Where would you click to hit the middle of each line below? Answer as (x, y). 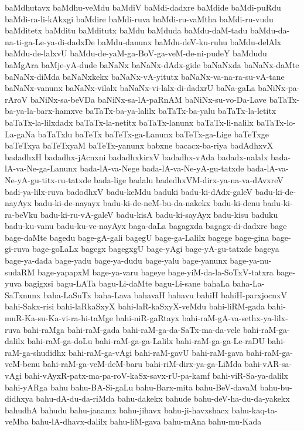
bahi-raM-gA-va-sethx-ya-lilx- (235, 318)
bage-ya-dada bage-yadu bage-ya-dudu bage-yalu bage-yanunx (116, 260)
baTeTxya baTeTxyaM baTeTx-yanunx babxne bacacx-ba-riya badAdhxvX (139, 145)
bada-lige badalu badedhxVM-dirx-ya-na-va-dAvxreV (189, 179)
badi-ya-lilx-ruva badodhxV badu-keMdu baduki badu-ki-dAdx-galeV (129, 191)
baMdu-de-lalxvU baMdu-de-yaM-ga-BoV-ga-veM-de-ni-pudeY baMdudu (136, 53)
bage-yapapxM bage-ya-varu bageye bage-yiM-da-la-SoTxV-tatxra (155, 272)
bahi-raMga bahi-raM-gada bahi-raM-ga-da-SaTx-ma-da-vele (132, 329)
